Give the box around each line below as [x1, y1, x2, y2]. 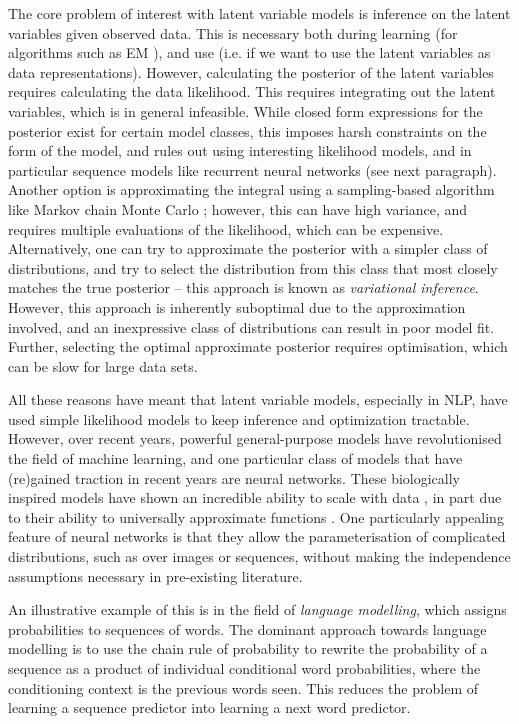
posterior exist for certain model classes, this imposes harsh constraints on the [8, 120, 487, 141]
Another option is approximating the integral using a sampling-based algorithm [8, 179, 495, 200]
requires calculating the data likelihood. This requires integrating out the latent [8, 81, 496, 102]
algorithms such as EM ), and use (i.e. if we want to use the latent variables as [8, 42, 491, 63]
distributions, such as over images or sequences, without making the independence [8, 546, 511, 567]
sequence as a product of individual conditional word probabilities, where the [8, 658, 481, 678]
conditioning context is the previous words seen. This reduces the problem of [8, 677, 478, 698]
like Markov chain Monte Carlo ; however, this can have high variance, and [8, 198, 468, 219]
